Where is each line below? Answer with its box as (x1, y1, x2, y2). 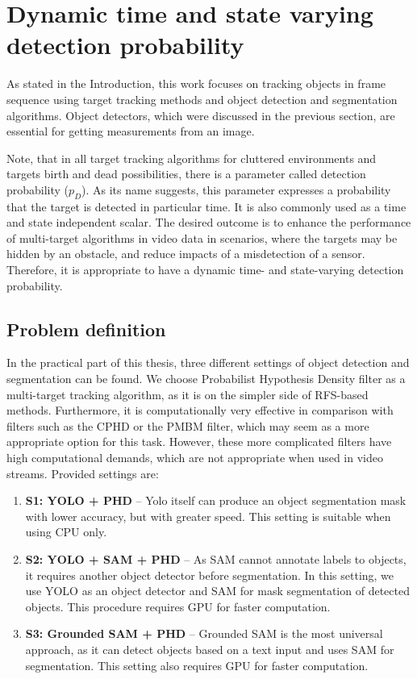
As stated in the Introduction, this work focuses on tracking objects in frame (6, 75, 386, 92)
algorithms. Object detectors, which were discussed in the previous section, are (6, 106, 395, 123)
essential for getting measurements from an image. (6, 123, 255, 140)
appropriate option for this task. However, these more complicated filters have (6, 433, 392, 450)
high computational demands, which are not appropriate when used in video (6, 449, 383, 465)
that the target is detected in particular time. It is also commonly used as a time (6, 198, 407, 215)
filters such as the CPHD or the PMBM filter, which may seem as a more (6, 417, 369, 434)
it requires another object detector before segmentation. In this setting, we (25, 566, 394, 583)
